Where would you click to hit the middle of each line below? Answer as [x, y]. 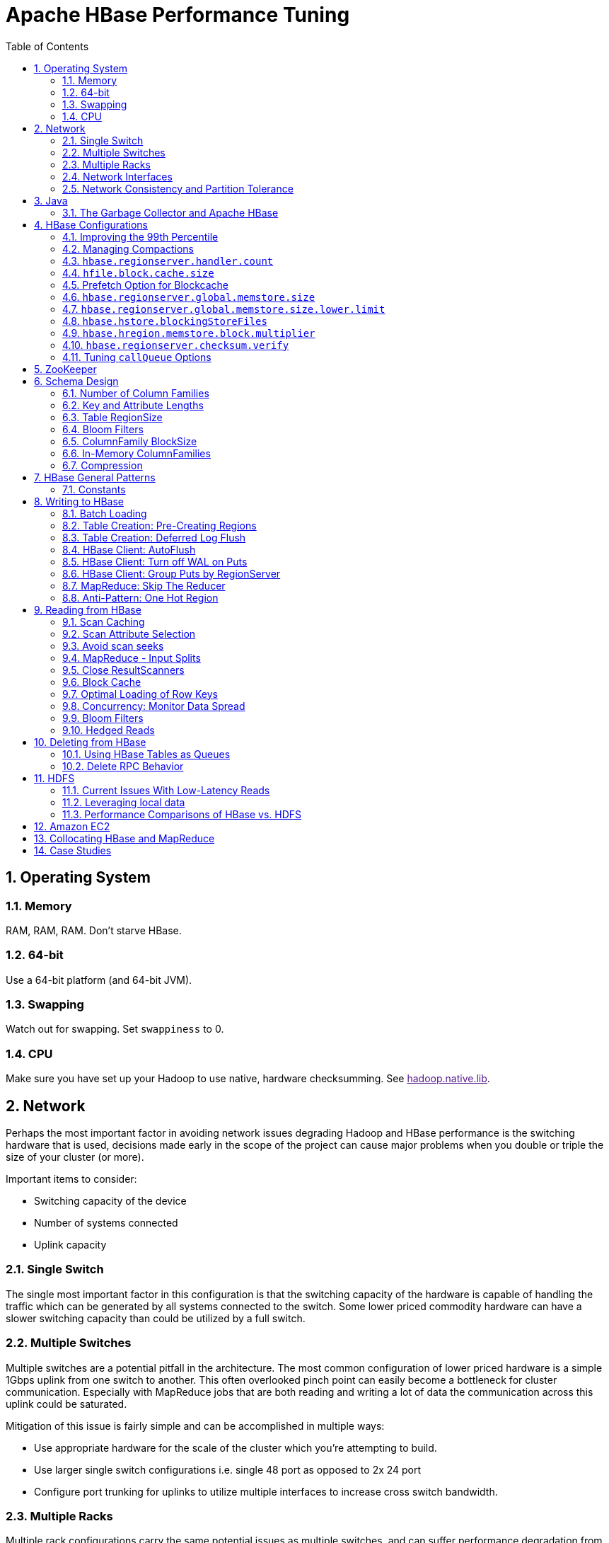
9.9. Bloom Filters [103, 718]
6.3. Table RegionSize [112, 417]
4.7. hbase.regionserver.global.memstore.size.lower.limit [224, 309]
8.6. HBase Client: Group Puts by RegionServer [172, 573]
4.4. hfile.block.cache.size [138, 273]
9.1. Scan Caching [104, 621]
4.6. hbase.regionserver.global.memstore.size [189, 297]
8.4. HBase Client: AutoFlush [129, 549]
